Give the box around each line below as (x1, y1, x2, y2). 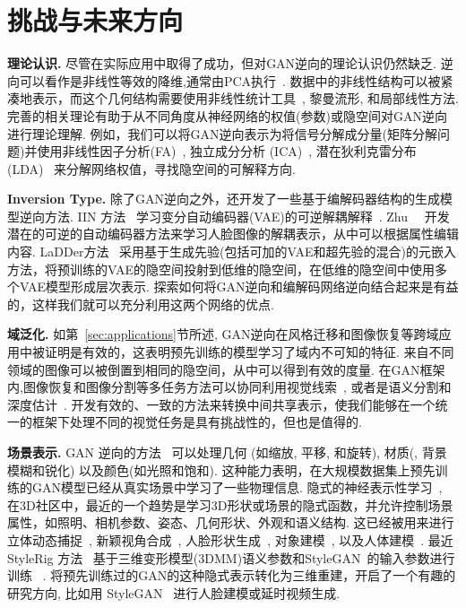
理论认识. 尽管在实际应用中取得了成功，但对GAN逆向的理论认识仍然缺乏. (7, 54, 437, 73)
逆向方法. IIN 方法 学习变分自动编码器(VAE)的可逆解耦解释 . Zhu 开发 (19, 206, 450, 225)
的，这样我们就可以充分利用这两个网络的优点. (7, 294, 274, 313)
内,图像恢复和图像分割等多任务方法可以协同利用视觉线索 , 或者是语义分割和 (7, 378, 452, 396)
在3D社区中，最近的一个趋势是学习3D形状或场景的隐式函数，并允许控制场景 (7, 495, 453, 514)
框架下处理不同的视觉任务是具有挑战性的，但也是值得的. (31, 413, 362, 431)
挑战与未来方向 (7, 2, 184, 39)
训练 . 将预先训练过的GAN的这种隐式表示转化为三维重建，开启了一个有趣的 (7, 566, 456, 585)
